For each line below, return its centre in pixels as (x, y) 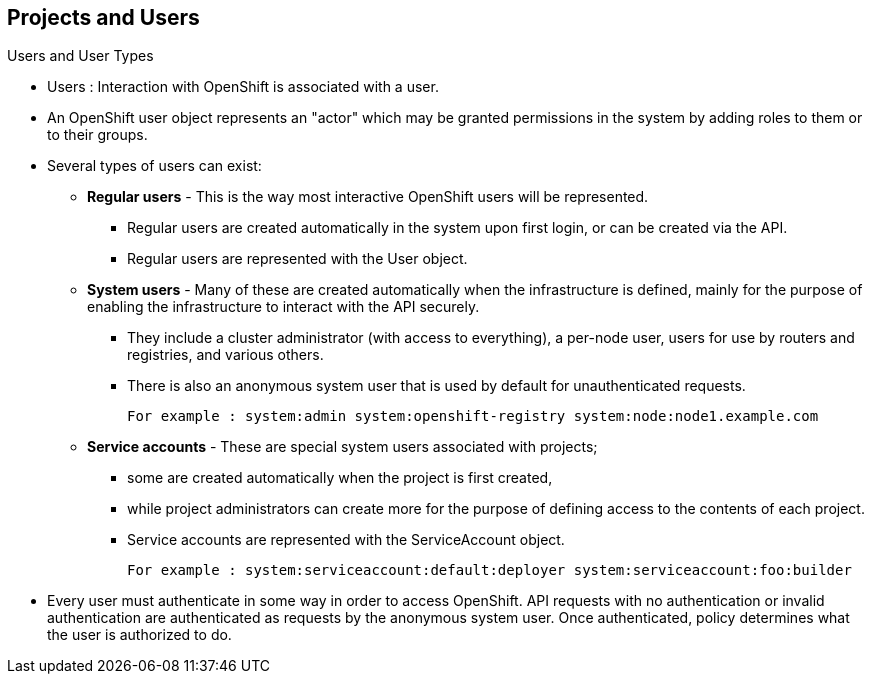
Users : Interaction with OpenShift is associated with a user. (243, 87)
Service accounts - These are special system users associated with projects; (342, 447)
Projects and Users (103, 17)
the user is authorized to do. (139, 635)
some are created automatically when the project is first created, (340, 478)
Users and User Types (80, 56)
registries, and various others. (225, 355)
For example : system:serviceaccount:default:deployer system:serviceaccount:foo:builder (489, 570)
